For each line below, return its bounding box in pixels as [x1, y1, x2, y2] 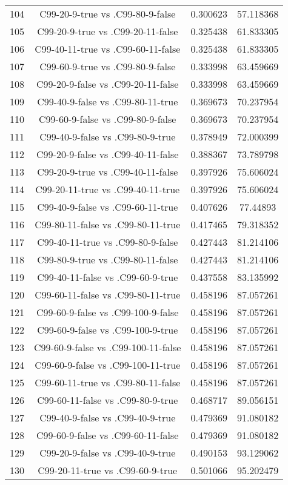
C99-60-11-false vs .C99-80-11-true [35, 288, 181, 302]
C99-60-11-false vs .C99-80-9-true [37, 393, 178, 407]
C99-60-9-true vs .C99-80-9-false [39, 59, 176, 73]
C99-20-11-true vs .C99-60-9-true [38, 463, 178, 477]
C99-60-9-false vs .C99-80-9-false [39, 112, 176, 126]
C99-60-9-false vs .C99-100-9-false [36, 305, 179, 319]
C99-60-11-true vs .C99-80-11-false [35, 375, 181, 389]
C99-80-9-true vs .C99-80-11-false [37, 252, 178, 266]
